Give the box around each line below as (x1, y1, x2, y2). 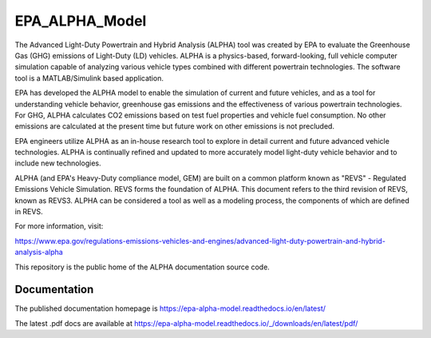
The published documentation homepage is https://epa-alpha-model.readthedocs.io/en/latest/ (14, 304, 326, 313)
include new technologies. (14, 158, 101, 168)
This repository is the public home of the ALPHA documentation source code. (14, 262, 271, 272)
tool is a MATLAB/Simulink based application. (14, 73, 164, 83)
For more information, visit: (14, 221, 104, 231)
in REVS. (14, 207, 43, 217)
